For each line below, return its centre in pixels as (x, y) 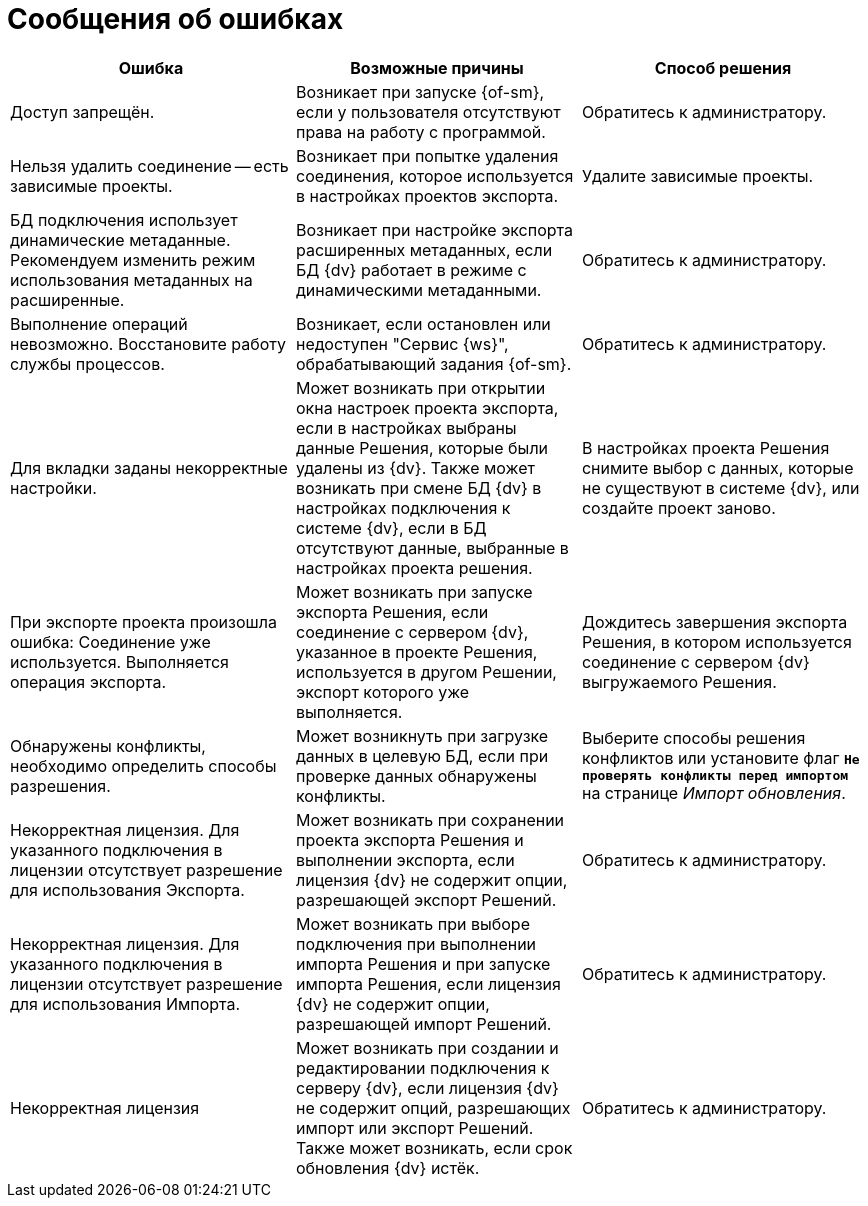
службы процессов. (87, 363)
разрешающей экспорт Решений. (426, 899)
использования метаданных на (131, 279)
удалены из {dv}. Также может (415, 467)
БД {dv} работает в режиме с (411, 269)
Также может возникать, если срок (434, 1147)
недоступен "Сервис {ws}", (402, 343)
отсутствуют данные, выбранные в (432, 547)
